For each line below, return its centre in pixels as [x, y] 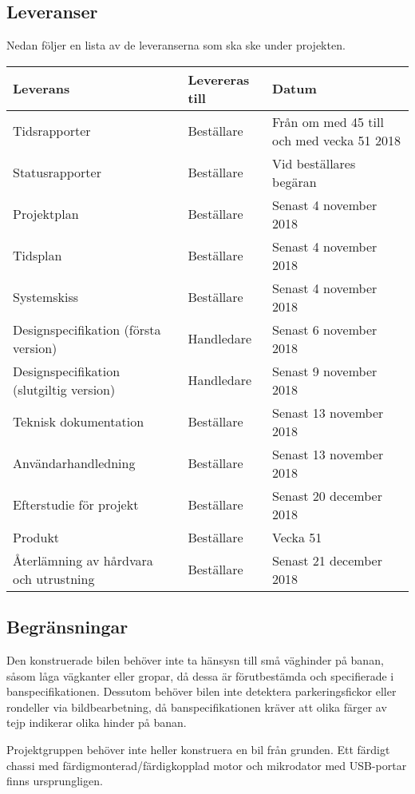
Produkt [36, 537]
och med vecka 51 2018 [336, 140]
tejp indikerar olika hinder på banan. [97, 723]
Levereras [219, 79]
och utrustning [54, 578]
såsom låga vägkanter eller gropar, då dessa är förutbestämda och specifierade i [200, 675]
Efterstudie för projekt [76, 505]
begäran [294, 181]
